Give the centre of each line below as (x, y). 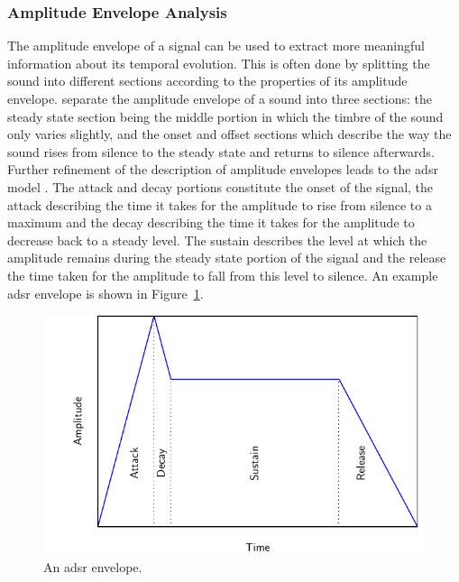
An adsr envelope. (93, 566)
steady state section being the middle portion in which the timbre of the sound (225, 116)
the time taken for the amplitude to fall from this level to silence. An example (223, 275)
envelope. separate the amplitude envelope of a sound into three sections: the (220, 98)
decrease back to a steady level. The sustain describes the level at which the (217, 240)
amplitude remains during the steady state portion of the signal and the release (227, 258)
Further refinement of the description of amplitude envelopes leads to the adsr (223, 169)
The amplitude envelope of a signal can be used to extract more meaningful (216, 46)
